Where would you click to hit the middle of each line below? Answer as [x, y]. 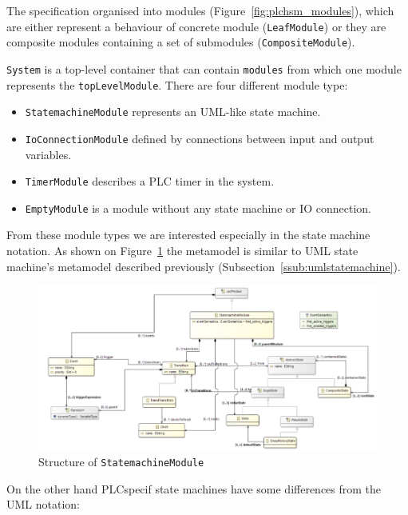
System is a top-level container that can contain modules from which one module [204, 68]
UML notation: [43, 504]
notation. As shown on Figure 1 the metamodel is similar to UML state [182, 251]
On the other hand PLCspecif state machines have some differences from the [194, 488]
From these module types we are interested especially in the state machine [188, 235]
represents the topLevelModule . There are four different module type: [177, 84]
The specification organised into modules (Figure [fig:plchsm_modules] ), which [200, 10]
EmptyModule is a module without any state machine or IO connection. [198, 208]
